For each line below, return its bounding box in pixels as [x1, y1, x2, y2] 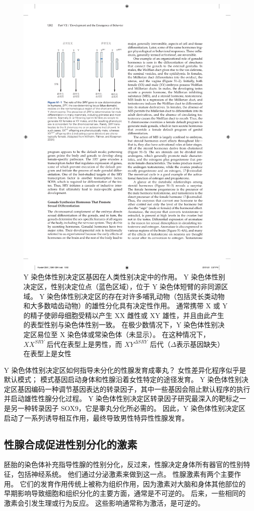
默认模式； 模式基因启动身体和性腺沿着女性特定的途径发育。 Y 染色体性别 [4, 374, 242, 384]
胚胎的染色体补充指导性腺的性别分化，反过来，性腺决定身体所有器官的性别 [4, 459, 243, 469]
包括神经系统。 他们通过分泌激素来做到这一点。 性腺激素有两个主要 [17, 469, 234, 479]
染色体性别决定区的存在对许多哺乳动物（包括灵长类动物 [46, 291, 225, 301]
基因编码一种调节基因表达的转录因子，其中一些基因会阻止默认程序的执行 [17, 383, 250, 394]
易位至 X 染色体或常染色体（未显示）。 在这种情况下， [37, 329, 210, 339]
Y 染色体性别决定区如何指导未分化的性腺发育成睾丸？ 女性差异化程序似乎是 [4, 364, 246, 375]
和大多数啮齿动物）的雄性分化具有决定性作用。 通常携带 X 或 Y [23, 300, 228, 311]
